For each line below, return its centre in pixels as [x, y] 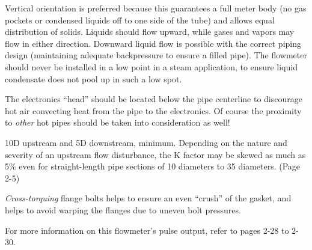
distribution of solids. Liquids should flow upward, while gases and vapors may [150, 32]
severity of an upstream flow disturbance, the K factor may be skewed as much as [155, 154]
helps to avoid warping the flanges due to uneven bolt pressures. [123, 209]
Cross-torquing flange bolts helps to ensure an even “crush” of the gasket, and [148, 198]
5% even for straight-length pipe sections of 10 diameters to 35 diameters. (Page [153, 166]
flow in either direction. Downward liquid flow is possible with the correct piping [153, 43]
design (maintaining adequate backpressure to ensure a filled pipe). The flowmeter [156, 55]
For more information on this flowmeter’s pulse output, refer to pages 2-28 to [147, 230]
